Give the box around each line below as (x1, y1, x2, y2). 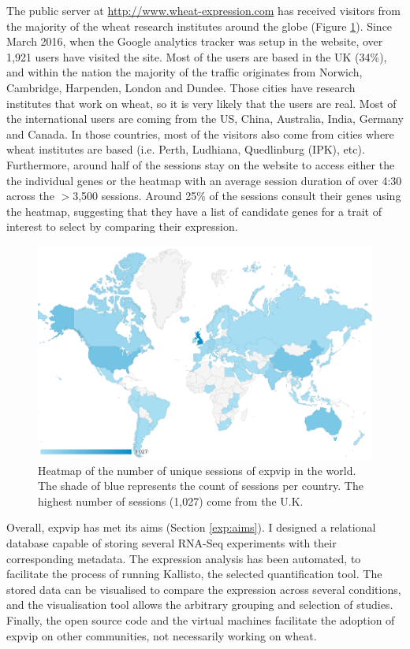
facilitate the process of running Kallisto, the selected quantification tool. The (6, 566, 382, 582)
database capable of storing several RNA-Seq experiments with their (6, 535, 337, 551)
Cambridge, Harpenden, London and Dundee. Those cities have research (6, 79, 356, 95)
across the (6, 187, 54, 204)
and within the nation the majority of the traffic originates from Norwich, (6, 64, 363, 80)
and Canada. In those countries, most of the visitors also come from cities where (6, 125, 394, 142)
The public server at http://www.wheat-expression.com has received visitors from (6, 2, 401, 18)
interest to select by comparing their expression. (6, 218, 238, 235)
